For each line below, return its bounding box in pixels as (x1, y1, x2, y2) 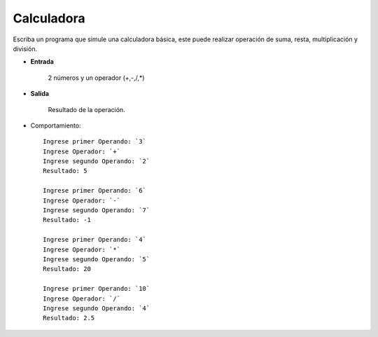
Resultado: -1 (43, 216, 91, 224)
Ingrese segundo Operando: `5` (43, 255, 150, 263)
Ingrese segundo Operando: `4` (43, 304, 150, 312)
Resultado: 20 (43, 265, 91, 273)
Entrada (30, 57, 54, 66)
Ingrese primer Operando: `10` (43, 284, 150, 293)
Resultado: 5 (43, 167, 87, 175)
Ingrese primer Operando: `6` (43, 186, 147, 195)
